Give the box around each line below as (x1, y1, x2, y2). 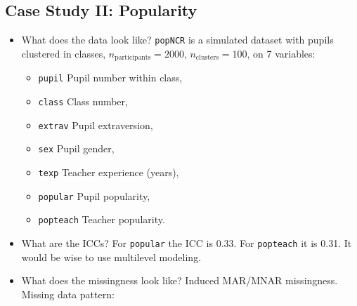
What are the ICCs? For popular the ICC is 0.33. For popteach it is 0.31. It (21, 235, 352, 250)
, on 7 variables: (247, 46, 316, 60)
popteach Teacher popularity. (38, 212, 165, 227)
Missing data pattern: (21, 286, 115, 301)
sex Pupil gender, (38, 141, 115, 156)
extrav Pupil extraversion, (38, 117, 153, 132)
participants (115, 54, 151, 62)
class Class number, (38, 93, 128, 108)
